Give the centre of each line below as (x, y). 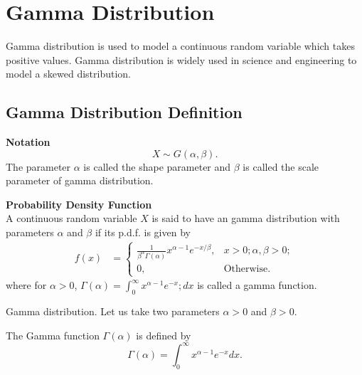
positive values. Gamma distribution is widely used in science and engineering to (181, 59)
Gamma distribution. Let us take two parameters (113, 311)
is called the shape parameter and (157, 166)
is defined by (164, 335)
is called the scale (281, 166)
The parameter (38, 166)
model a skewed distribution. (68, 74)
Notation (28, 142)
